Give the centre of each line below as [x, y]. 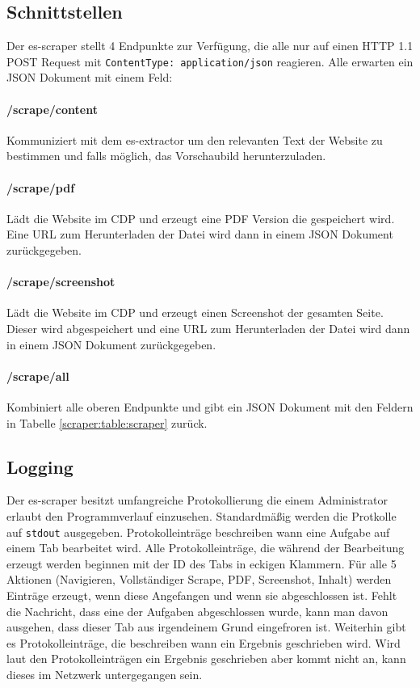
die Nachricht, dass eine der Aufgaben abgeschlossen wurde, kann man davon [197, 611]
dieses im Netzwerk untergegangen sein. [105, 674]
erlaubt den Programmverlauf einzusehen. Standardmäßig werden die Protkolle [202, 515]
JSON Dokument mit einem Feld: [90, 77]
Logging [40, 466]
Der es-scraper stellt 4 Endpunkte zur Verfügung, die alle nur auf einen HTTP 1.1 [210, 46]
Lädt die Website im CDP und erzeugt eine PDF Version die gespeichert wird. [201, 218]
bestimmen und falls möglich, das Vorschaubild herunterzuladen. [166, 156]
